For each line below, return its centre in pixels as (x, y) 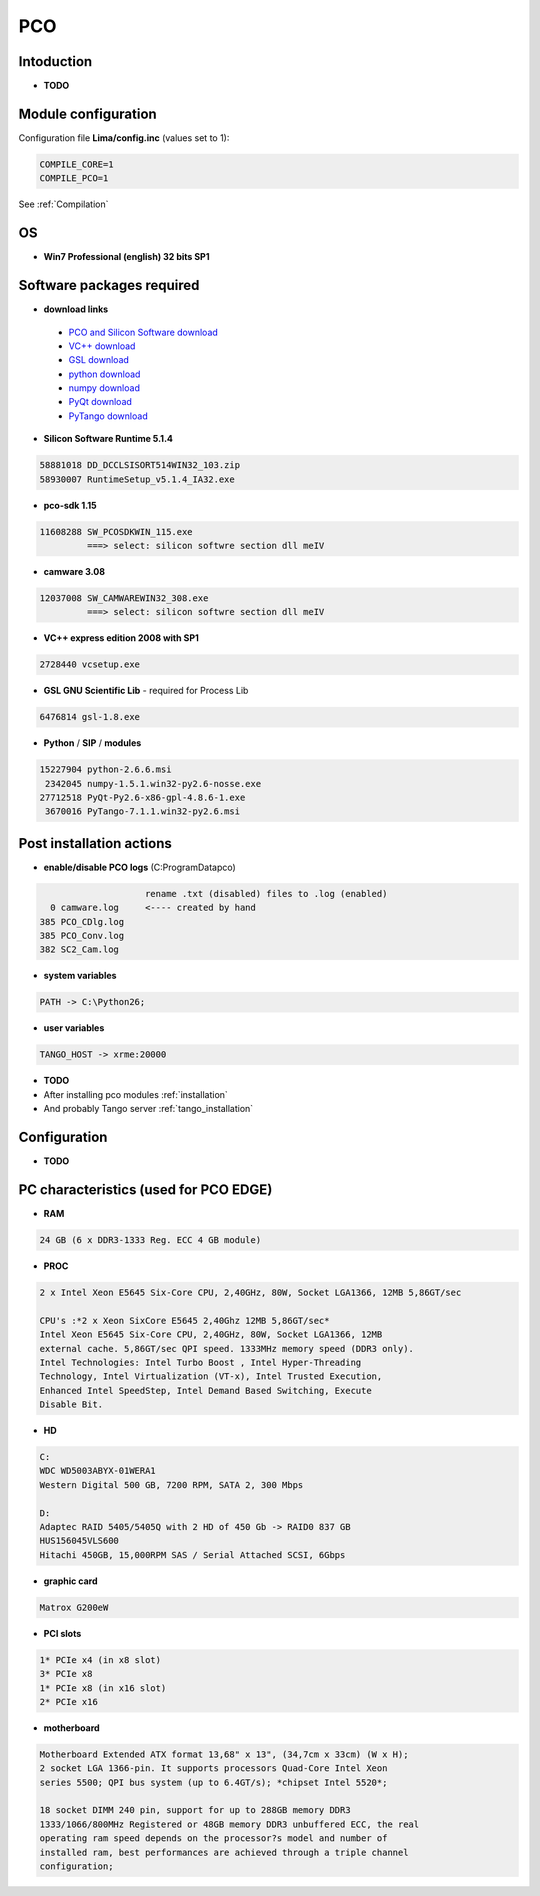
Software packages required (109, 285)
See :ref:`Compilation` (63, 204)
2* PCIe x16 (69, 1701)
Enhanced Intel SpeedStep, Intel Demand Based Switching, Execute (205, 1390)
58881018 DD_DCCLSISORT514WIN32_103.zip (139, 465)
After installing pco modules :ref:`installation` (136, 1094)
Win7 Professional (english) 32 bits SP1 (126, 257)
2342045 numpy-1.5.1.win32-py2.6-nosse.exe (153, 783)
